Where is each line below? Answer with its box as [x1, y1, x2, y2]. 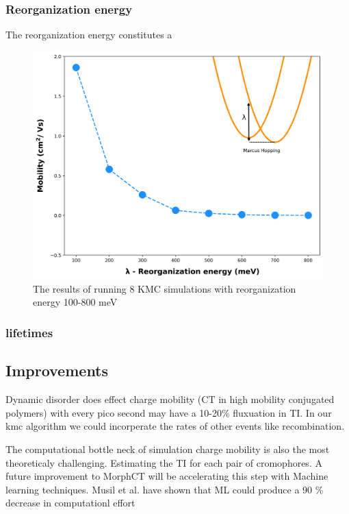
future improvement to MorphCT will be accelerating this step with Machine [5, 469, 328, 483]
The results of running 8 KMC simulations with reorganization [33, 281, 296, 295]
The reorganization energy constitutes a [5, 27, 172, 42]
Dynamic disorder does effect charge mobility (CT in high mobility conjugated [5, 392, 335, 406]
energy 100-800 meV [33, 295, 118, 309]
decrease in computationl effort [5, 495, 135, 510]
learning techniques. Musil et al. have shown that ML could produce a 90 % [5, 482, 324, 496]
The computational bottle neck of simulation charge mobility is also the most [5, 441, 330, 456]
